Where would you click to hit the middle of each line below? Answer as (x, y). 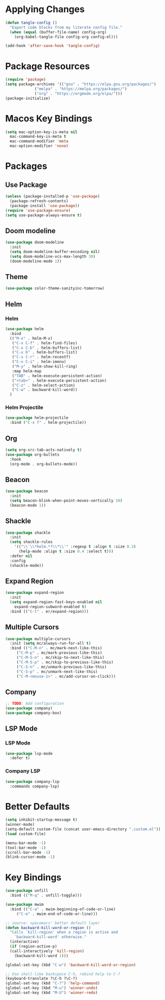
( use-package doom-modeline (35, 242)
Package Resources (48, 66)
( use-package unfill (27, 891)
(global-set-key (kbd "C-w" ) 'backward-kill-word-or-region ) (71, 965)
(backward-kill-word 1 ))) (42, 956)
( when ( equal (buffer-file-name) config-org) (58, 32)
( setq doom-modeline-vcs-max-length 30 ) (53, 256)
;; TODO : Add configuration (35, 704)
